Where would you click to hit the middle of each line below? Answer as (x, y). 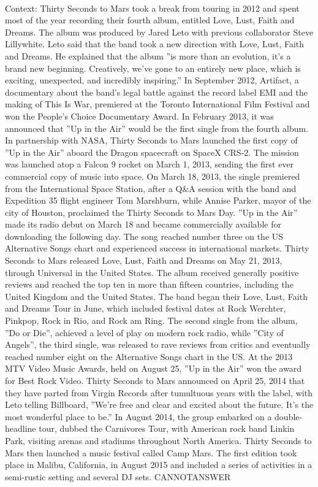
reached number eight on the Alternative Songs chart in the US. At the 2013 (149, 356)
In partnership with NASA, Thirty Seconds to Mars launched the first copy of (151, 140)
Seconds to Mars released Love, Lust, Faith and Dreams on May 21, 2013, (144, 260)
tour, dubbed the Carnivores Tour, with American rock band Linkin (167, 428)
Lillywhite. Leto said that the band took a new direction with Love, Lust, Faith (155, 44)
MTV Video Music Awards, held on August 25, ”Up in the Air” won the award (153, 368)
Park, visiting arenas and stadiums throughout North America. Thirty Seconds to (158, 440)
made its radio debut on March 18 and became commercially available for (143, 224)
